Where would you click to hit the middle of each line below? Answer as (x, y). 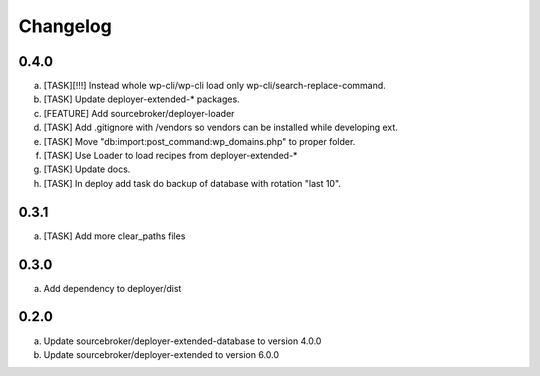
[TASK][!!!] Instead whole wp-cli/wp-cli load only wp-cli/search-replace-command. (215, 86)
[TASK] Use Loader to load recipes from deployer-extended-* (170, 156)
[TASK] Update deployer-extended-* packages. (141, 99)
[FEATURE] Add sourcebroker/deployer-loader (139, 113)
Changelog (65, 26)
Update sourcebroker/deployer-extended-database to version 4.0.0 (182, 341)
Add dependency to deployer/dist (112, 288)
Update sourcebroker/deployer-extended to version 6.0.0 (161, 354)
